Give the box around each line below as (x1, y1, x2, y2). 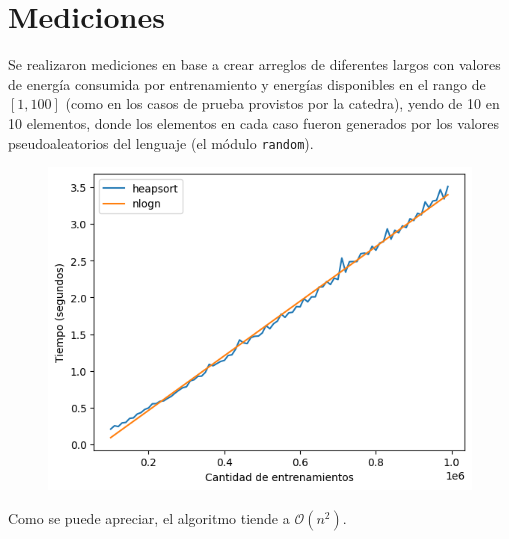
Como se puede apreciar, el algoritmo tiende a (8, 507, 290, 528)
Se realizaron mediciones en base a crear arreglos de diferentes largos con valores (8, 54, 501, 75)
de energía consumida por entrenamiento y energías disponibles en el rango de (8, 73, 486, 94)
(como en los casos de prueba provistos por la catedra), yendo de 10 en (65, 93, 500, 114)
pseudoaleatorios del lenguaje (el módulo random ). (8, 132, 314, 153)
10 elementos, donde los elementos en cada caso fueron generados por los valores (8, 112, 500, 133)
